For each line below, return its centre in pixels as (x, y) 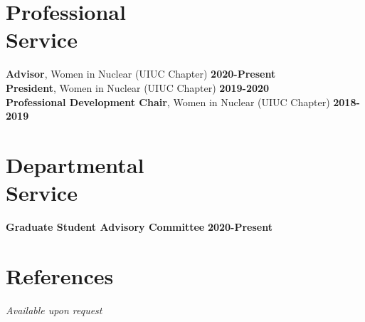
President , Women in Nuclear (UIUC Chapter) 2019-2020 (138, 87)
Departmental (75, 164)
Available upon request (54, 310)
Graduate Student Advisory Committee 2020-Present (139, 227)
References (60, 275)
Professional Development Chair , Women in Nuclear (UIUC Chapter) (168, 102)
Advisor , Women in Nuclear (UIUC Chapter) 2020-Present (141, 74)
